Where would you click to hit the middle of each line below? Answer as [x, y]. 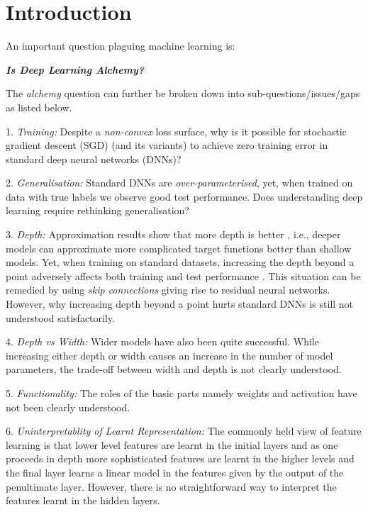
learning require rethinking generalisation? [97, 210]
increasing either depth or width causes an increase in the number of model [169, 355]
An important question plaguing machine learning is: [121, 46]
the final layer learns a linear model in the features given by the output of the [175, 472]
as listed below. [39, 107]
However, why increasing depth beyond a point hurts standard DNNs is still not [180, 304]
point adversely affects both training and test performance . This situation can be [183, 276]
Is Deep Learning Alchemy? [75, 69]
